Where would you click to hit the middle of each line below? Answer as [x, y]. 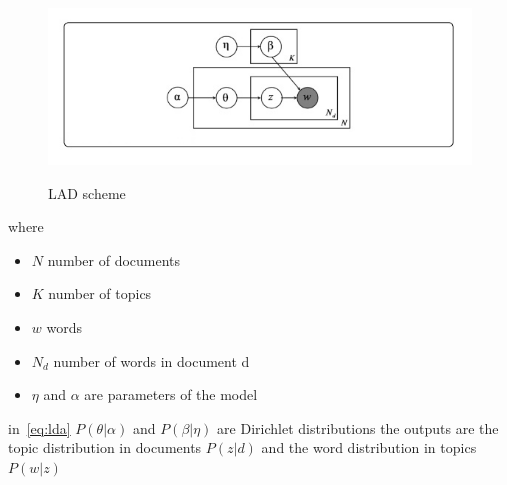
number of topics [100, 293]
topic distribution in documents [105, 447]
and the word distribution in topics [369, 447]
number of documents [114, 259]
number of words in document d [151, 360]
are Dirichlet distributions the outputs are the [358, 427]
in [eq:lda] [39, 427]
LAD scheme [87, 192]
